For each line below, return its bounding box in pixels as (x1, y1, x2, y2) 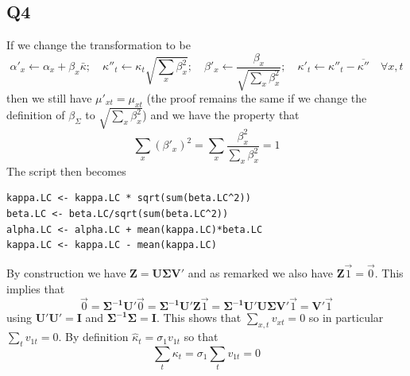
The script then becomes (6, 162, 126, 179)
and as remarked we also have (188, 265, 333, 281)
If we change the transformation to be (6, 37, 191, 53)
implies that (6, 280, 65, 297)
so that (184, 328, 219, 345)
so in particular (308, 309, 384, 326)
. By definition (58, 328, 129, 345)
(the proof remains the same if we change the (146, 90, 367, 107)
